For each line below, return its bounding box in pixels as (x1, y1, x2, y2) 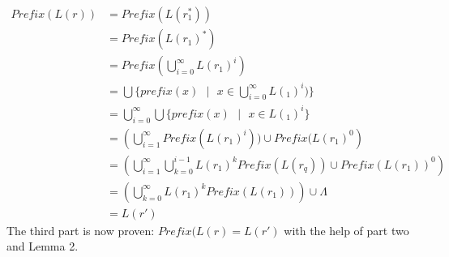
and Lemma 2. (6, 238, 79, 255)
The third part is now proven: (6, 221, 155, 238)
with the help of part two (284, 221, 409, 238)
